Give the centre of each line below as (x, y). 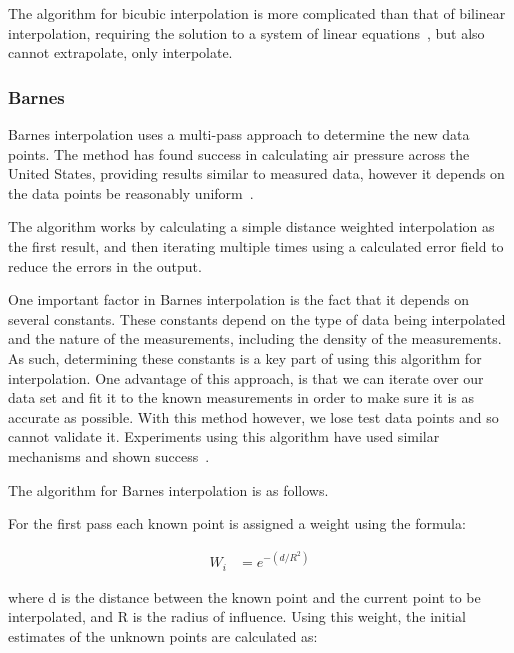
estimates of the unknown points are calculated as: (163, 635)
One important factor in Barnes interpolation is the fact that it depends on (239, 299)
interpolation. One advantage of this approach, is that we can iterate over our (246, 377)
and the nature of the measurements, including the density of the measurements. (255, 338)
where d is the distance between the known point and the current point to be (244, 596)
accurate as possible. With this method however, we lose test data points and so (253, 416)
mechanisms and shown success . (109, 455)
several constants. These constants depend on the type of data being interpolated (257, 318)
